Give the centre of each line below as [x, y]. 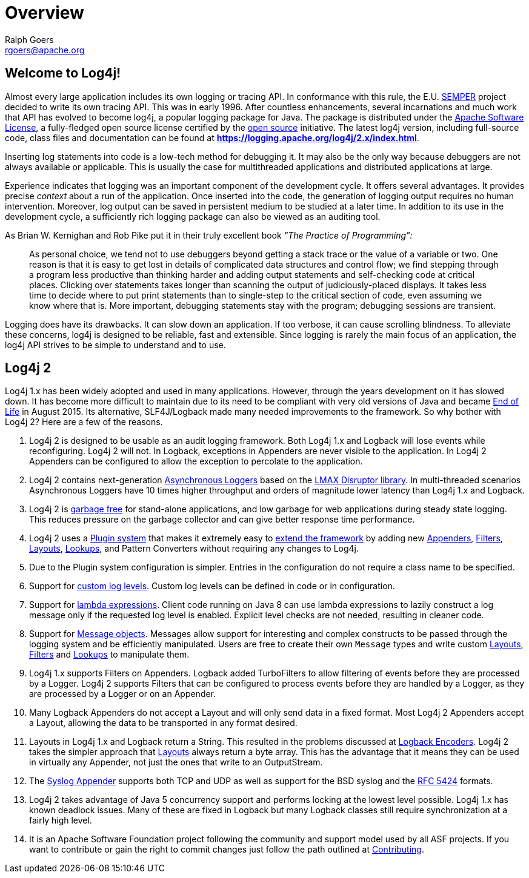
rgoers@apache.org [45, 50]
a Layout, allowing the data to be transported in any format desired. [163, 723]
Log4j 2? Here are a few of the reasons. [84, 422]
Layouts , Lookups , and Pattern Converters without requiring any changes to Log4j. [194, 549]
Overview [45, 13]
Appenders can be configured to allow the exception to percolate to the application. [196, 461]
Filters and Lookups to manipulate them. [109, 655]
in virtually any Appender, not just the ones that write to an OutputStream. [176, 762]
